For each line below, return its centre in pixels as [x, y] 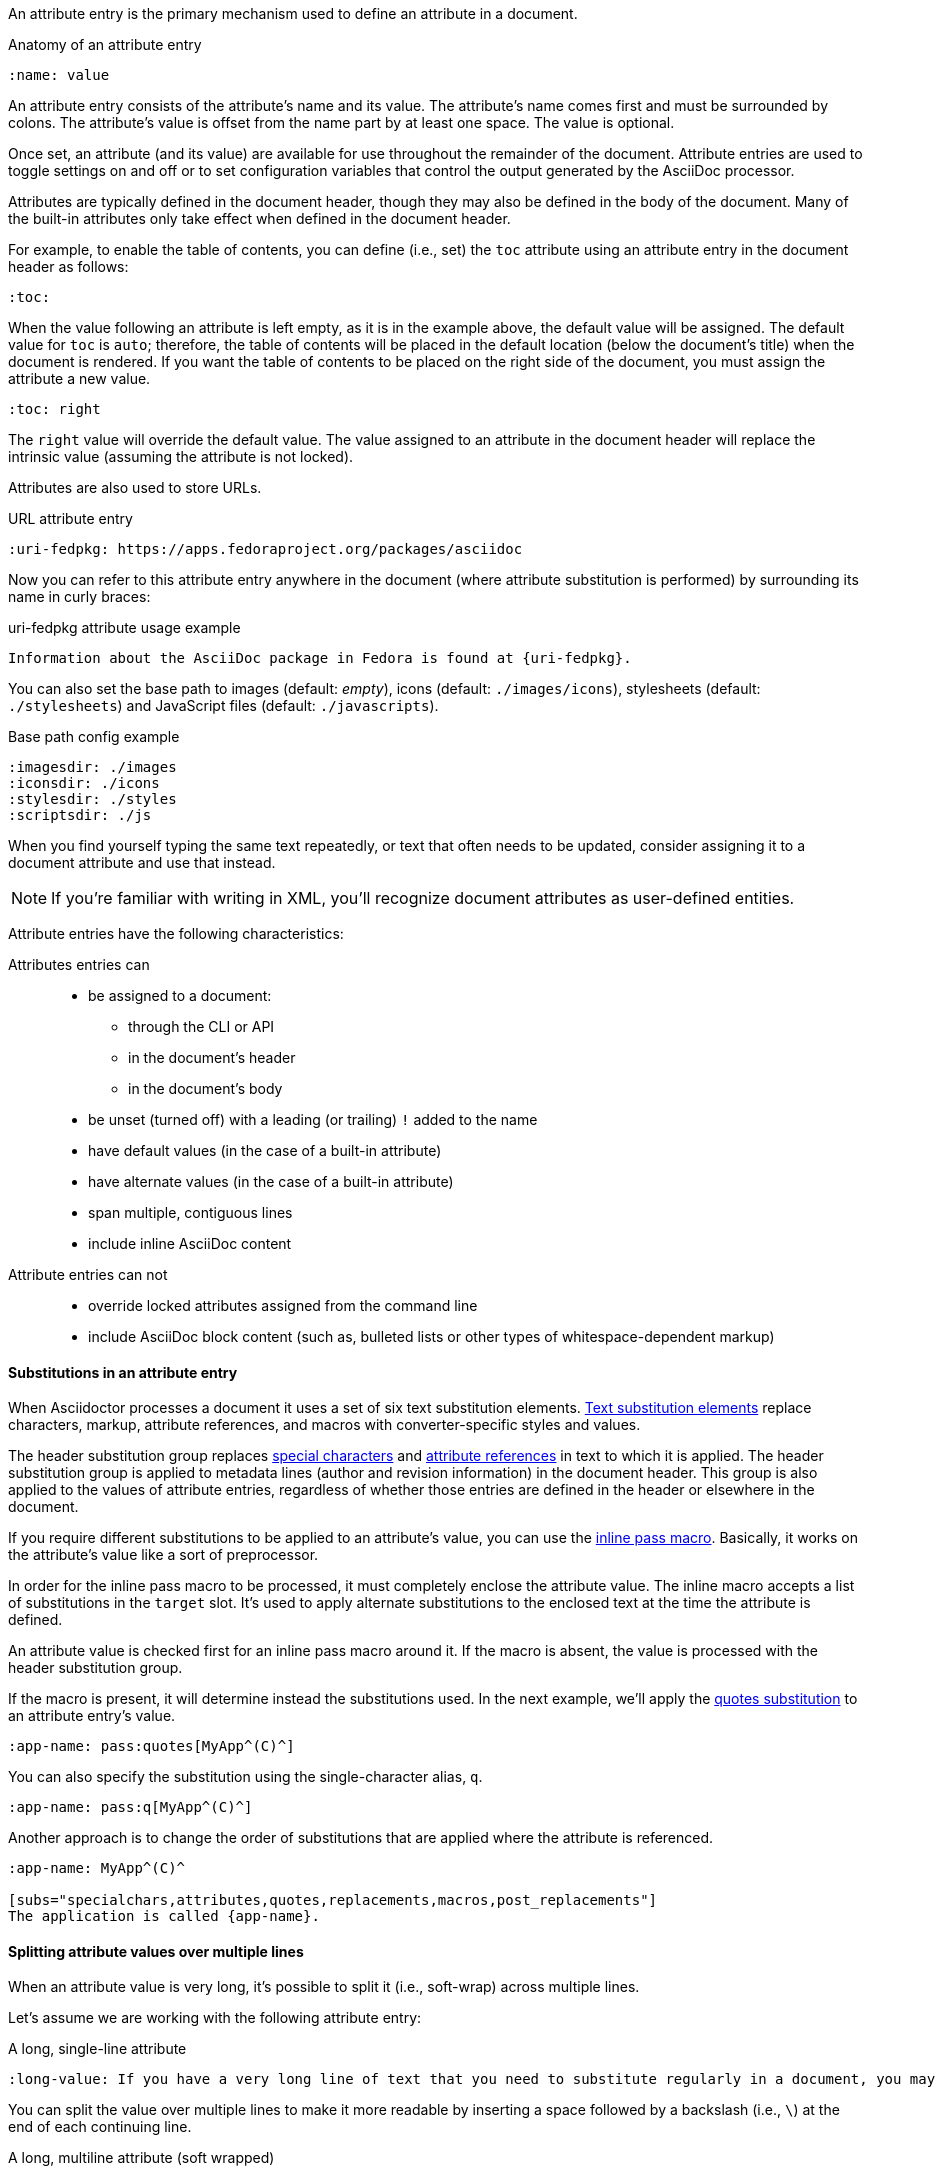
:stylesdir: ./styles [92, 799]
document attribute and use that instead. [142, 862]
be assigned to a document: [180, 995]
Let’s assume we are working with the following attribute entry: [215, 2018]
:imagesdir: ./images [92, 767]
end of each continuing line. [100, 2127]
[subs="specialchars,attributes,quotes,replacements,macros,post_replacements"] [333, 1900]
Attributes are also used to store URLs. [135, 487]
